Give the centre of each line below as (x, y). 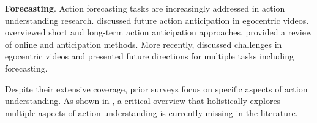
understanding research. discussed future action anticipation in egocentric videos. (157, 20)
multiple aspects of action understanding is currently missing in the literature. (151, 112)
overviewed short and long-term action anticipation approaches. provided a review (159, 32)
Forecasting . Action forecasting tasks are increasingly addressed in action (145, 8)
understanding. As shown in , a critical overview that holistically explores (143, 101)
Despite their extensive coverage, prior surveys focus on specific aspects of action (156, 88)
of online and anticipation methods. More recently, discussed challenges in (144, 44)
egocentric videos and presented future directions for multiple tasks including (149, 56)
